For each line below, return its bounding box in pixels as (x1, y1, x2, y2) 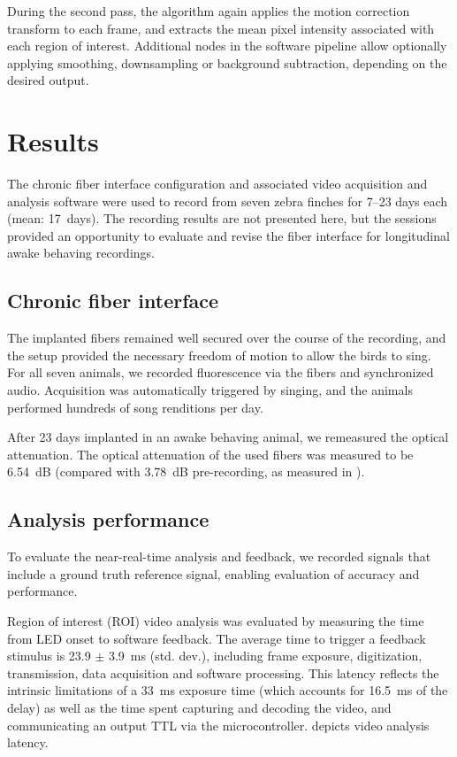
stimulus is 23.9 (7, 646, 91, 665)
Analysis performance (7, 506, 209, 533)
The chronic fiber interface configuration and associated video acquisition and (7, 174, 428, 193)
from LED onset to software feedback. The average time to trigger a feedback (7, 629, 426, 647)
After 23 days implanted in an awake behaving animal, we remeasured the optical (7, 428, 449, 446)
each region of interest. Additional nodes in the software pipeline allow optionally (7, 36, 447, 55)
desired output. (7, 71, 89, 89)
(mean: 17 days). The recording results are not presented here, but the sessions (7, 209, 437, 228)
